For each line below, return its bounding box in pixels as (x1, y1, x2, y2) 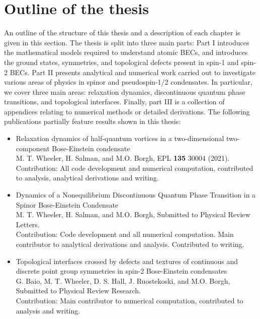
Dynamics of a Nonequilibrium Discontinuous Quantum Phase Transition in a (16, 189, 256, 200)
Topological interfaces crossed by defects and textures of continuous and (16, 256, 238, 266)
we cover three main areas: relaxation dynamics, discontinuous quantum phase (4, 86, 245, 97)
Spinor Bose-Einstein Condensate (16, 199, 119, 210)
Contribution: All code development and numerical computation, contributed (16, 162, 253, 173)
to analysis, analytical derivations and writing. (16, 172, 159, 183)
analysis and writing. (16, 305, 80, 315)
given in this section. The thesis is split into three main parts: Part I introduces (4, 37, 249, 47)
